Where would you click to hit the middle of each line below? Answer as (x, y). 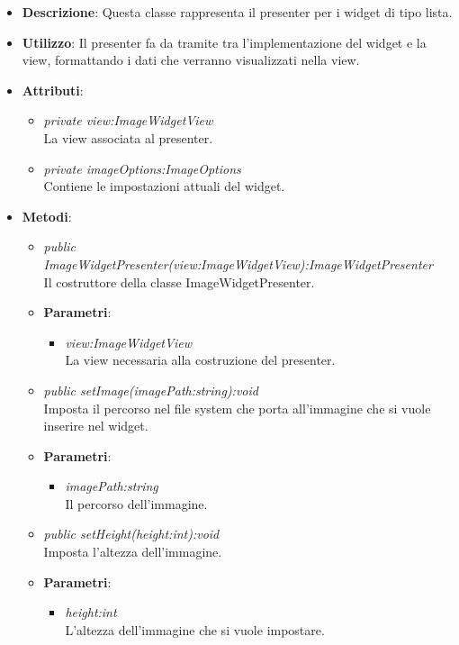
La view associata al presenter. (128, 137)
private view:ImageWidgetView (128, 120)
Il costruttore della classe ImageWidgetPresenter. (179, 282)
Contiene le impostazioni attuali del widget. (164, 186)
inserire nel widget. (96, 426)
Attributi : (53, 90)
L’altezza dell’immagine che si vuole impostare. (195, 629)
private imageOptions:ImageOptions (142, 168)
